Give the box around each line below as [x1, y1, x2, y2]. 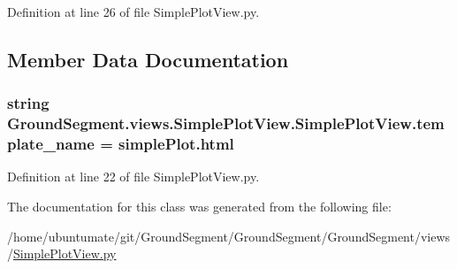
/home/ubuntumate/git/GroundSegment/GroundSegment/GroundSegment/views [7, 227, 451, 245]
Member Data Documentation [7, 45, 289, 73]
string [7, 92, 50, 114]
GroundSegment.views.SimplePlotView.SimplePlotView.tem [7, 112, 445, 134]
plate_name [7, 133, 95, 155]
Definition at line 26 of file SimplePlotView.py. [7, 3, 260, 20]
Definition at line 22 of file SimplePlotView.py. [7, 167, 260, 186]
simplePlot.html [118, 133, 234, 155]
